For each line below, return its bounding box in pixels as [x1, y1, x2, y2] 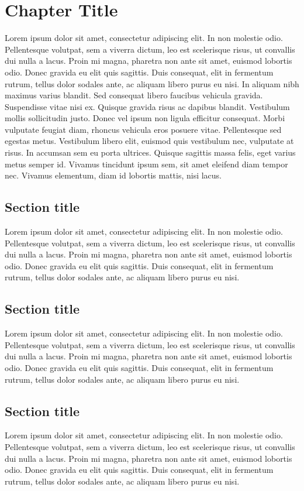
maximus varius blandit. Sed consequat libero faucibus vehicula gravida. [5, 89, 263, 101]
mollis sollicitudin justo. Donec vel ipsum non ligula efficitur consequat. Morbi [5, 112, 285, 124]
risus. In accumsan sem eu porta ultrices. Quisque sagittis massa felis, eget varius [5, 146, 296, 159]
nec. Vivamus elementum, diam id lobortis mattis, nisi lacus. [5, 169, 222, 181]
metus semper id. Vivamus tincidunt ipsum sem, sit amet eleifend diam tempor [5, 157, 288, 170]
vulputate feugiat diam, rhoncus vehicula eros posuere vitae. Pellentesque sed [5, 123, 282, 135]
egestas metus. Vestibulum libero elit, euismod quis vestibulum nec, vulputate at [5, 135, 294, 147]
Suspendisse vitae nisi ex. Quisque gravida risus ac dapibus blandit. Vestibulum [5, 100, 290, 112]
